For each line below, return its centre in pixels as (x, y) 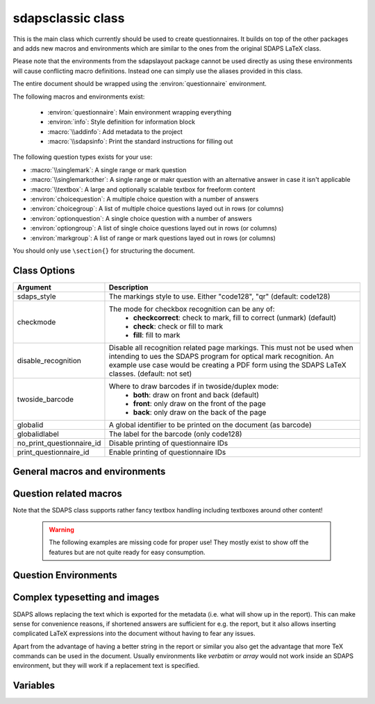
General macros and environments (89, 472)
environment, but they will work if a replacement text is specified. (106, 666)
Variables (34, 686)
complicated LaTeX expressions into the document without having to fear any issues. (134, 634)
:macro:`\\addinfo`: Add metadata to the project (115, 131)
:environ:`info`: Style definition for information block (122, 122)
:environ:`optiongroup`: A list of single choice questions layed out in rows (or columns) (153, 228)
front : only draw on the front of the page (200, 403)
